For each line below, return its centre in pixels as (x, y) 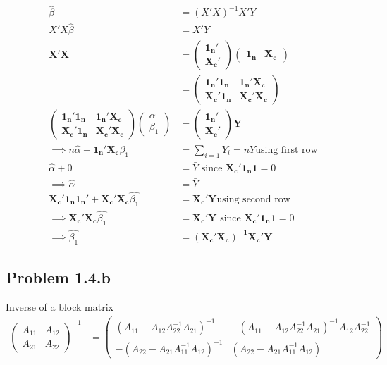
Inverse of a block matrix (60, 306)
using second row (253, 199)
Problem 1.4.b (58, 277)
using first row (287, 150)
